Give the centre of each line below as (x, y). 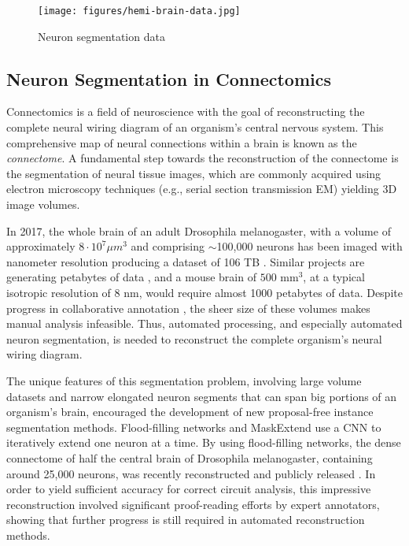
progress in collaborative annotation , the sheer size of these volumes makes (188, 308)
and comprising (168, 246)
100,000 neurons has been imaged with (310, 246)
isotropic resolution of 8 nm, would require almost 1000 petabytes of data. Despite (204, 292)
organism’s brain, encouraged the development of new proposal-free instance (190, 412)
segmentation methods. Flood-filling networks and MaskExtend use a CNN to (194, 427)
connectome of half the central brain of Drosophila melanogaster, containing (190, 457)
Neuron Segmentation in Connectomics (169, 78)
